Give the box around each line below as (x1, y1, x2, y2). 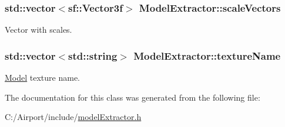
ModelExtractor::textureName (133, 48, 281, 63)
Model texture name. (5, 71, 80, 84)
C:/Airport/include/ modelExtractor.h (5, 111, 142, 123)
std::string (68, 48, 118, 63)
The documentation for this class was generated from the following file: (5, 91, 260, 103)
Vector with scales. (5, 23, 72, 36)
